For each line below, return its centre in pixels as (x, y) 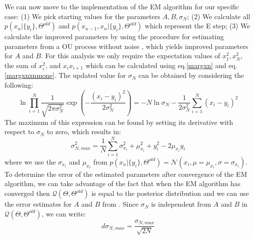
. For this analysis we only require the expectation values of (131, 56)
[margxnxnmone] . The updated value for (65, 75)
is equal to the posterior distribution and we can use (170, 193)
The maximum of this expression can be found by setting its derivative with (119, 122)
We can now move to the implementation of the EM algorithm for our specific (122, 6)
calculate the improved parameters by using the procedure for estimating (114, 36)
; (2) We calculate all (219, 16)
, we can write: (64, 213)
